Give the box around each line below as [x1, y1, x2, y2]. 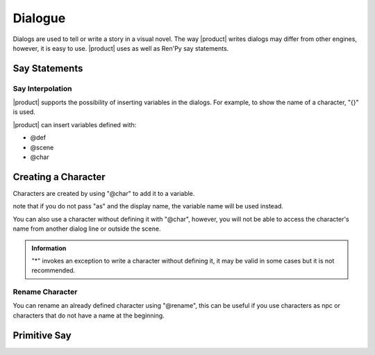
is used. [12, 108, 36, 116]
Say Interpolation [12, 83, 72, 93]
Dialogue [12, 10, 66, 26]
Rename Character [12, 287, 78, 297]
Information [31, 244, 67, 252]
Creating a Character [12, 171, 106, 183]
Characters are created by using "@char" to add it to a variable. [12, 189, 195, 197]
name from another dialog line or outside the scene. [12, 224, 161, 233]
